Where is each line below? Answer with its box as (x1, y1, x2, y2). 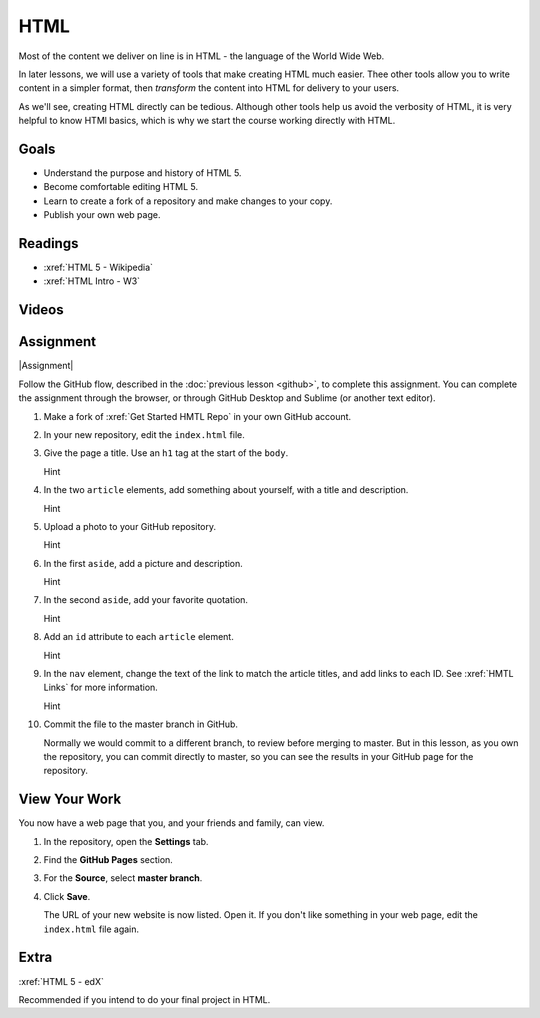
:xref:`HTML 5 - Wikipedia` (43, 261, 154, 274)
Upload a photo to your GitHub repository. (43, 520, 217, 532)
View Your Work (18, 791, 122, 808)
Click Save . (43, 890, 91, 902)
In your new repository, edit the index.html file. (43, 428, 245, 440)
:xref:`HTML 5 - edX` (18, 975, 104, 987)
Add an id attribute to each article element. (43, 631, 234, 643)
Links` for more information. (43, 681, 159, 694)
